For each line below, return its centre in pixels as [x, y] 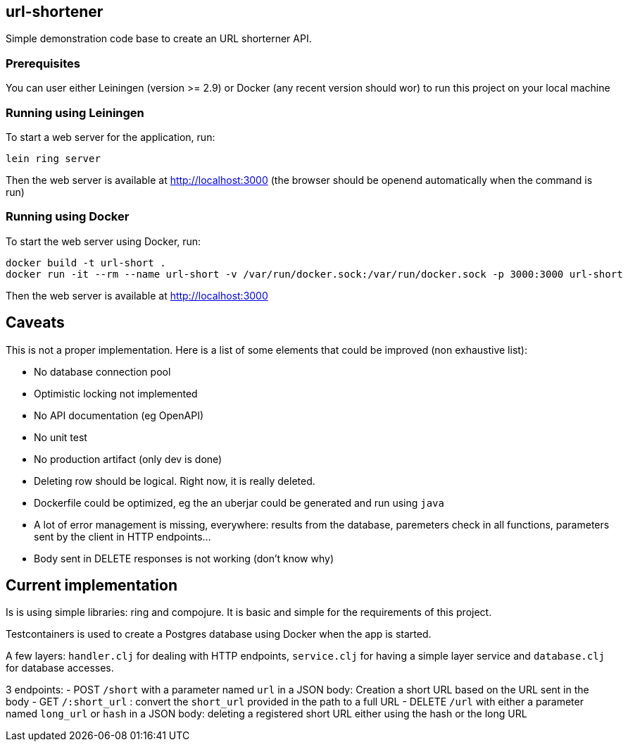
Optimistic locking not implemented [116, 393]
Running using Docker [68, 217]
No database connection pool [102, 371]
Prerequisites [43, 63]
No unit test [61, 437]
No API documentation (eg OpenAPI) [119, 415]
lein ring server [53, 158]
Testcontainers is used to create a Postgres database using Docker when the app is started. [219, 634]
